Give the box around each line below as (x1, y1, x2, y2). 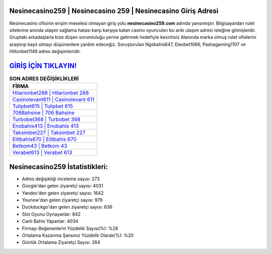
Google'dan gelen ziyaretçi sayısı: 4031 (22, 183, 103, 189)
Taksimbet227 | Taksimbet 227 (12, 129, 86, 136)
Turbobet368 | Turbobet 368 (12, 116, 81, 123)
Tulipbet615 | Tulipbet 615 (12, 103, 73, 110)
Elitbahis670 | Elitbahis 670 (12, 136, 77, 143)
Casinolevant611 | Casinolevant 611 (12, 96, 95, 103)
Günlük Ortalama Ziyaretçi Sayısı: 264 (22, 239, 101, 245)
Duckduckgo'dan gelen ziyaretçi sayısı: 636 (22, 204, 113, 210)
